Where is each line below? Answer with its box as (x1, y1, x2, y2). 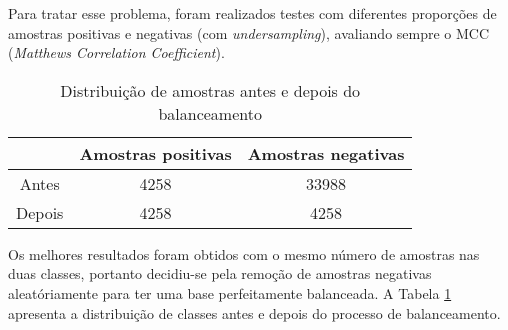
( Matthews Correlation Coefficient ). (8, 42, 225, 63)
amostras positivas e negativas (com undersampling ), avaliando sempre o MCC (8, 22, 490, 43)
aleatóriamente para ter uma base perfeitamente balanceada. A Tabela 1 (8, 282, 452, 303)
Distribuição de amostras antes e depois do (60, 78, 361, 102)
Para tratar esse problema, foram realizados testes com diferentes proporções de (8, 3, 497, 23)
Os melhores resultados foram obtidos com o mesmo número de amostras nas (8, 243, 480, 264)
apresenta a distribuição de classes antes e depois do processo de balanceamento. (8, 302, 501, 323)
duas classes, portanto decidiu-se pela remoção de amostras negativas (8, 263, 432, 284)
